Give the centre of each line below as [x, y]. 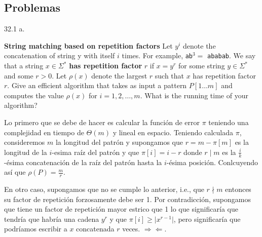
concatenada [95, 229]
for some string [202, 66]
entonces [238, 189]
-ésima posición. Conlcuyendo [212, 162]
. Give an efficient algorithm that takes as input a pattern [97, 85]
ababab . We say [232, 55]
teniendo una [229, 122]
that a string [24, 66]
